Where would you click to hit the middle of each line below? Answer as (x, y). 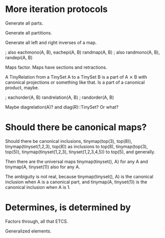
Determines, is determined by (68, 208)
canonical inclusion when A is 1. (38, 187)
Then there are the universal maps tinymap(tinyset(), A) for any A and (77, 161)
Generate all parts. (24, 23)
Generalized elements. (28, 231)
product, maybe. (22, 87)
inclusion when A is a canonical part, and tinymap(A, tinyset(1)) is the (76, 182)
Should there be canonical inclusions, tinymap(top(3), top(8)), (69, 141)
